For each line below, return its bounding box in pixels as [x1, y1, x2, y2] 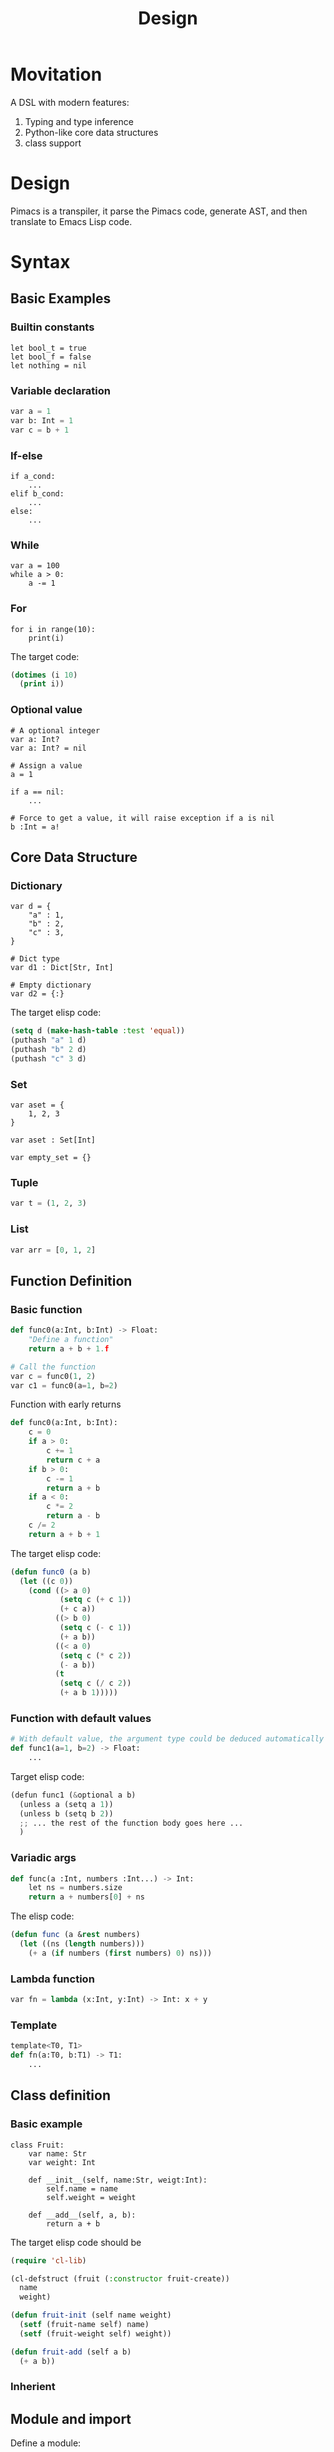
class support [24, 137, 82, 149]
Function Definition [10, 1272, 133, 1289]
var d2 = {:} [10, 989, 65, 999]
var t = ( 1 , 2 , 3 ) [10, 1198, 87, 1209]
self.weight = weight [46, 2192, 137, 2202]
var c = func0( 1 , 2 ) [10, 1371, 97, 1381]
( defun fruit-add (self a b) [10, 2347, 132, 2357]
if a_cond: [10, 471, 56, 481]
